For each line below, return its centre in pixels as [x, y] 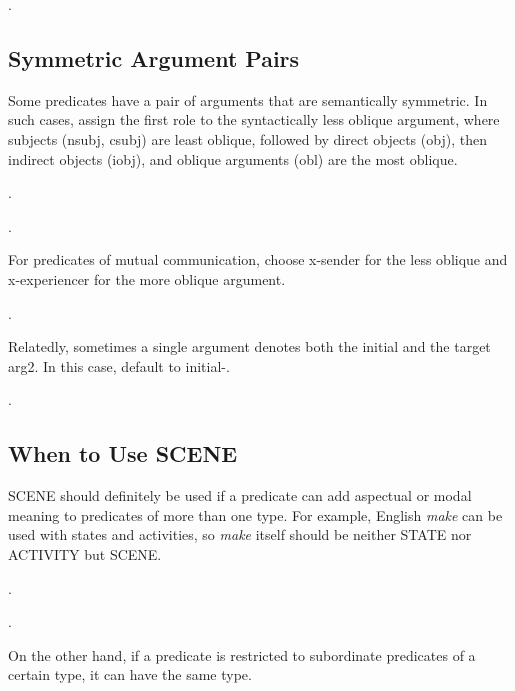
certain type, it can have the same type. [130, 674]
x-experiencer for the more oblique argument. [147, 278]
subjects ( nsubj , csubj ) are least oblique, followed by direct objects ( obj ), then [247, 138]
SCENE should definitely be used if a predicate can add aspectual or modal [240, 495]
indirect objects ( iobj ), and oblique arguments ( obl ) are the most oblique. [233, 158]
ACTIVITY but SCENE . [85, 553]
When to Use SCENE [123, 453]
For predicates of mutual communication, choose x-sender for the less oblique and [258, 259]
